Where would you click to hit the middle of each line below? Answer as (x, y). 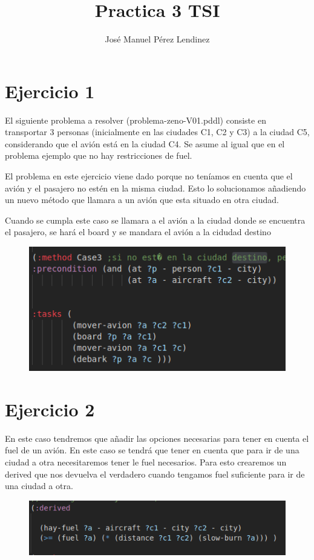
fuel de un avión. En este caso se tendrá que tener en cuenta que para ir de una (152, 450)
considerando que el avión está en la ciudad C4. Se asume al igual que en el (145, 143)
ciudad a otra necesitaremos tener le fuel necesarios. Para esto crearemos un (146, 462)
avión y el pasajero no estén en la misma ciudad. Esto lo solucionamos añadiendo (155, 188)
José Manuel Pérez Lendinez (157, 39)
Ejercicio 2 (50, 409)
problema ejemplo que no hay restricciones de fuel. (99, 155)
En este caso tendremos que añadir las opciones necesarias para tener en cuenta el (157, 438)
